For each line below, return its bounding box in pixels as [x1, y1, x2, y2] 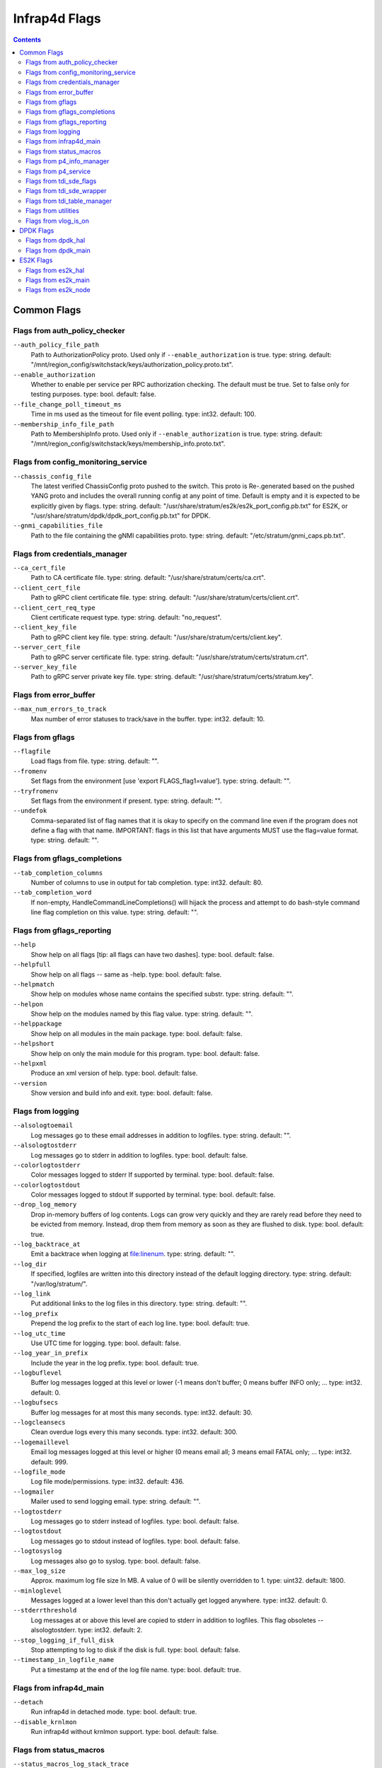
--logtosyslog [13, 1547, 62, 1555]
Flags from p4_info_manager [25, 157, 110, 165]
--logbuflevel [13, 1369, 62, 1377]
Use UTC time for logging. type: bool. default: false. [30, 1339, 181, 1347]
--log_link [13, 1289, 51, 1298]
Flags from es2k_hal [25, 266, 85, 274]
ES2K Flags [19, 256, 53, 264]
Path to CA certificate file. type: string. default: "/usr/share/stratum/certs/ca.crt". [30, 574, 265, 582]
